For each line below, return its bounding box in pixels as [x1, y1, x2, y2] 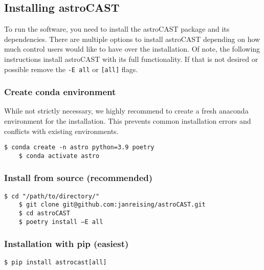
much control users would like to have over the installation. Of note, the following [4, 43, 260, 54]
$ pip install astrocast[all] [4, 258, 107, 266]
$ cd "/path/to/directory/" [4, 192, 100, 200]
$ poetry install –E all [18, 218, 103, 226]
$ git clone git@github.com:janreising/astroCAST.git [18, 201, 206, 209]
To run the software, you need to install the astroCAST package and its [4, 24, 230, 34]
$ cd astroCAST [18, 210, 70, 217]
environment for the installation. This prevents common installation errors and [4, 116, 251, 126]
